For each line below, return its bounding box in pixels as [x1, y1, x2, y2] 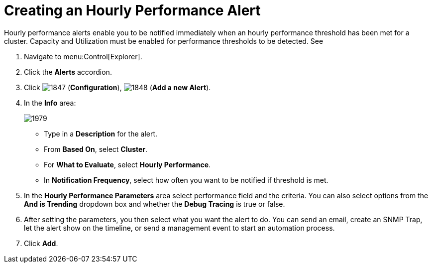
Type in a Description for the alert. [44, 129, 158, 138]
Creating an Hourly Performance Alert [4, 2, 261, 19]
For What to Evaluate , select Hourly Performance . [44, 160, 211, 169]
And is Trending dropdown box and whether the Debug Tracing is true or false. [24, 199, 285, 208]
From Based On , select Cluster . [44, 144, 148, 153]
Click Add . [24, 239, 58, 248]
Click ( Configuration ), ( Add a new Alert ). [24, 83, 211, 92]
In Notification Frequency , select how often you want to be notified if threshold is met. [44, 175, 328, 184]
